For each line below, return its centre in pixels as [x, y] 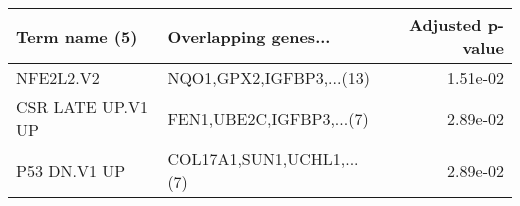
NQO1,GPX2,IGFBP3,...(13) [268, 77]
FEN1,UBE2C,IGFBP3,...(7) [268, 118]
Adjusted [445, 24]
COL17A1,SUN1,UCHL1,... [263, 158]
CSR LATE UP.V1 [82, 106]
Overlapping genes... [249, 36]
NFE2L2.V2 [58, 77]
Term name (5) [77, 36]
